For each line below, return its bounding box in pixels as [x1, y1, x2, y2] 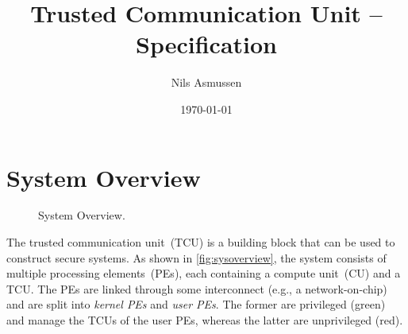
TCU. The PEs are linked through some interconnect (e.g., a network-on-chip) [6, 280, 387, 297]
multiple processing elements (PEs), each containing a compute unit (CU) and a [6, 265, 401, 282]
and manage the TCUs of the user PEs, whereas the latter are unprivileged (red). [6, 312, 403, 328]
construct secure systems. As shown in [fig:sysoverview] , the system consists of [6, 249, 387, 266]
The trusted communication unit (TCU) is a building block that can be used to [6, 234, 395, 250]
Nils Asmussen [171, 74, 242, 91]
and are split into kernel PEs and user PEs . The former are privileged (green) [6, 296, 386, 313]
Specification [136, 28, 277, 60]
